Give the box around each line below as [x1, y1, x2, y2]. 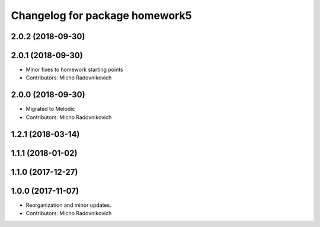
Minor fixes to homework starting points [25, 66, 124, 73]
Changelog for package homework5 [11, 9, 192, 22]
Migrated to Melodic [25, 105, 75, 113]
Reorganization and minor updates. [25, 202, 112, 209]
